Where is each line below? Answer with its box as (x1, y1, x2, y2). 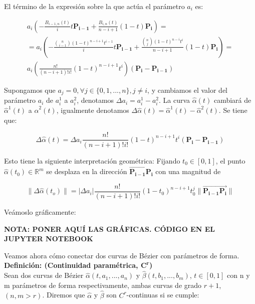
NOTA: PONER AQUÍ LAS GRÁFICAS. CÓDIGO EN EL (4, 223, 215, 234)
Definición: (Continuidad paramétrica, (4, 260, 138, 270)
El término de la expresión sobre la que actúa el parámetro (4, 1, 185, 11)
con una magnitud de (155, 166, 221, 177)
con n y (227, 270, 250, 280)
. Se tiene (218, 105, 247, 115)
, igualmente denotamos (56, 105, 129, 115)
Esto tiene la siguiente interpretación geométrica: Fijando (4, 155, 180, 166)
